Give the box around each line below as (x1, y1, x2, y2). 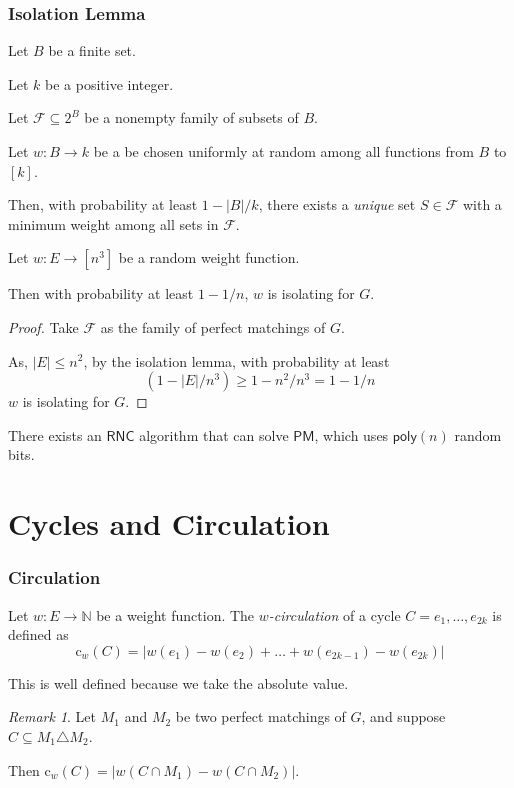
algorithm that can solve (139, 424, 289, 445)
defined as (8, 624, 69, 645)
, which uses (314, 424, 389, 445)
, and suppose (361, 706, 446, 727)
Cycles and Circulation (8, 503, 330, 544)
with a (462, 194, 502, 215)
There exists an (8, 424, 102, 445)
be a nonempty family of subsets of (84, 107, 299, 128)
